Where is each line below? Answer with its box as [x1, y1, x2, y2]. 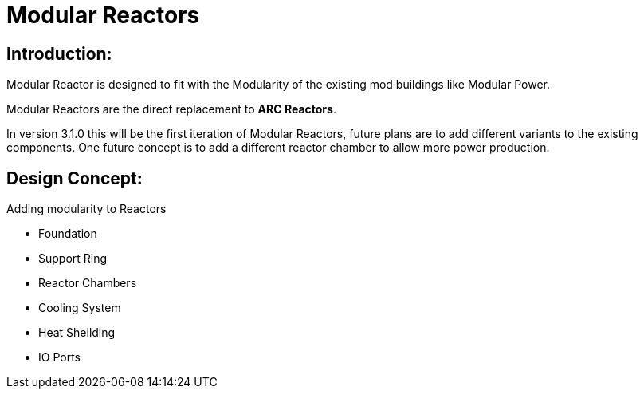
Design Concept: [6, 168, 143, 188]
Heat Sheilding [38, 326, 116, 340]
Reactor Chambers [38, 276, 137, 290]
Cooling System [38, 301, 121, 315]
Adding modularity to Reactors [6, 202, 167, 216]
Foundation [38, 227, 97, 241]
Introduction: [6, 43, 112, 64]
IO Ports [38, 350, 80, 365]
